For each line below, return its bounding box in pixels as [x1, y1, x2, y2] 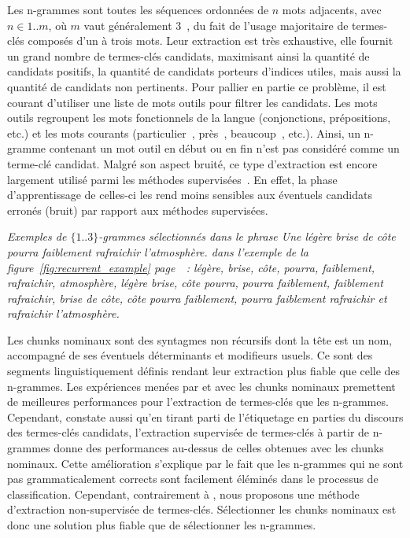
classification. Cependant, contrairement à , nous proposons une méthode [7, 485, 360, 502]
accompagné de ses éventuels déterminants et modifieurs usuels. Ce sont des [7, 347, 373, 363]
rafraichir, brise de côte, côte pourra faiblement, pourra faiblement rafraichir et [7, 289, 387, 306]
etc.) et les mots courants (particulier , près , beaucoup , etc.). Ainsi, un [7, 124, 360, 141]
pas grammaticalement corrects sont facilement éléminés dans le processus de [7, 470, 379, 487]
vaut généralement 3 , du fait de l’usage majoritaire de [83, 17, 349, 33]
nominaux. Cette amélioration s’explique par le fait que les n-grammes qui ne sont [7, 455, 404, 471]
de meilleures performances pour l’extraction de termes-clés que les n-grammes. [7, 393, 389, 410]
